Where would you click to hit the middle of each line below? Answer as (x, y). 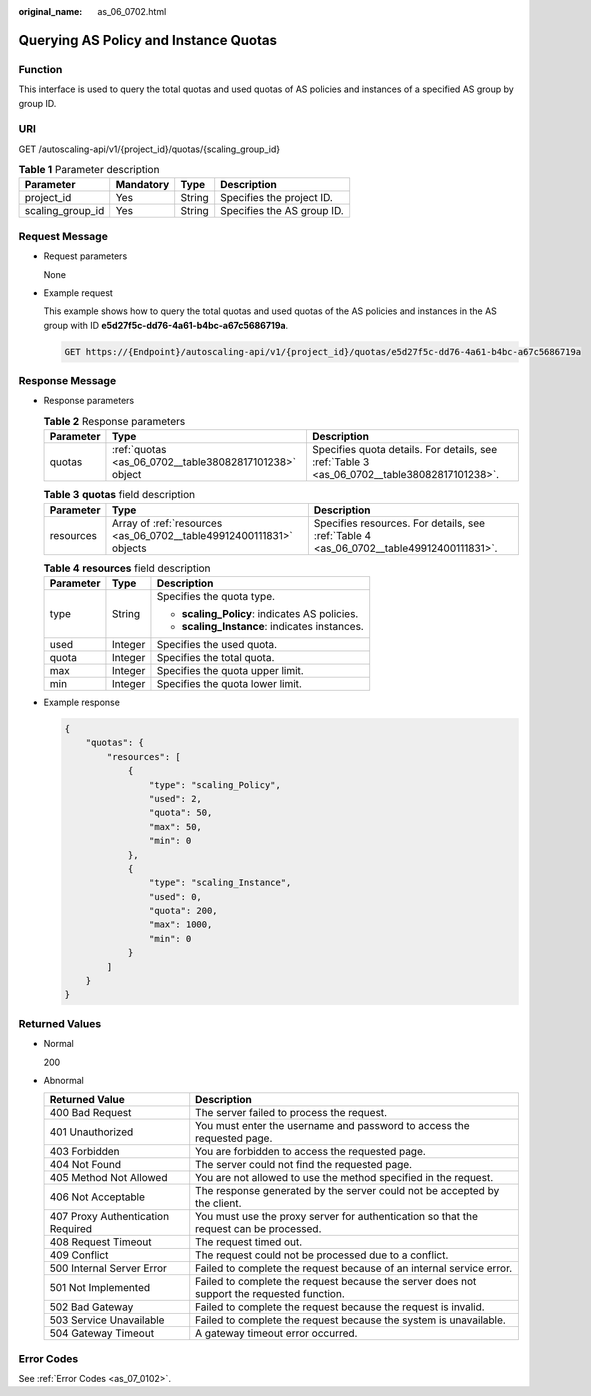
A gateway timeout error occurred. (276, 1333)
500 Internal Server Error (108, 1268)
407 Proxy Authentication (109, 1217)
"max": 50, (175, 826)
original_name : (50, 11)
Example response (81, 702)
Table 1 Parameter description (89, 170)
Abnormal (63, 1080)
